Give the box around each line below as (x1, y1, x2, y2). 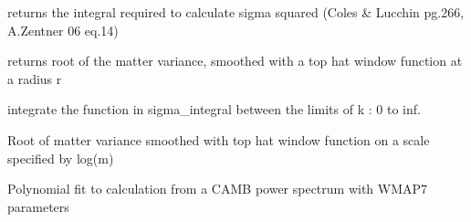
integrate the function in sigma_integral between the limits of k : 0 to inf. (7, 100, 421, 119)
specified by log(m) (7, 148, 114, 167)
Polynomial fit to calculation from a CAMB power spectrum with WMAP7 (7, 179, 428, 198)
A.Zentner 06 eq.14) (7, 20, 119, 39)
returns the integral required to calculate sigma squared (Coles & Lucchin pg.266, (7, 3, 465, 21)
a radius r (7, 69, 62, 88)
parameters (7, 196, 69, 216)
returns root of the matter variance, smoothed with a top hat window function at (7, 51, 463, 70)
